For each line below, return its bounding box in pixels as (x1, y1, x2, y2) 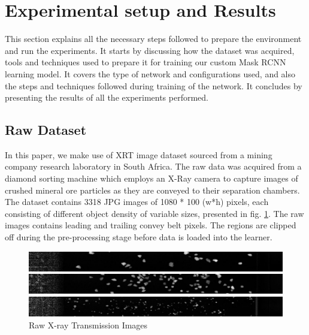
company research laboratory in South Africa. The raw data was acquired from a (5, 160, 302, 173)
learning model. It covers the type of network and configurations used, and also (5, 67, 296, 80)
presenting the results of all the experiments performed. (5, 91, 209, 104)
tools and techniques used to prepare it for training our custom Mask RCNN (5, 56, 286, 68)
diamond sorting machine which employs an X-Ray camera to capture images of (5, 172, 298, 185)
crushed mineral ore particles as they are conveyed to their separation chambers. (5, 183, 300, 196)
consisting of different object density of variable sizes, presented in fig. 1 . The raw (5, 207, 304, 219)
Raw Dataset (5, 120, 87, 139)
